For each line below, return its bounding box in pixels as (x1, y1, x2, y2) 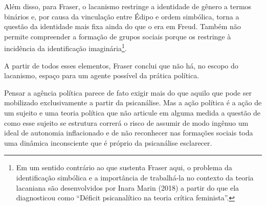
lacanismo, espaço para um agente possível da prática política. (4, 70, 199, 81)
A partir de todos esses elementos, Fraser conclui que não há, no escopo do (4, 60, 238, 71)
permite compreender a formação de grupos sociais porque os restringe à (4, 31, 231, 41)
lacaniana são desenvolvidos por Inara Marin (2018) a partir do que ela (16, 182, 239, 193)
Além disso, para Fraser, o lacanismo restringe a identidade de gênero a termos (4, 1, 252, 11)
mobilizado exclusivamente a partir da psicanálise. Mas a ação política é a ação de (4, 97, 262, 108)
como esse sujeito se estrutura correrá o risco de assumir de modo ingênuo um (4, 117, 249, 128)
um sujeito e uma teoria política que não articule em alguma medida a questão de (4, 107, 261, 118)
